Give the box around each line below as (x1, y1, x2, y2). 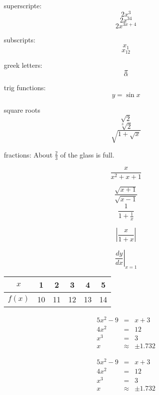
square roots (4, 104, 40, 115)
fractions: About (4, 149, 53, 159)
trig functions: (4, 82, 46, 92)
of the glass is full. (60, 149, 114, 159)
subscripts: (4, 34, 35, 44)
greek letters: (4, 60, 43, 70)
